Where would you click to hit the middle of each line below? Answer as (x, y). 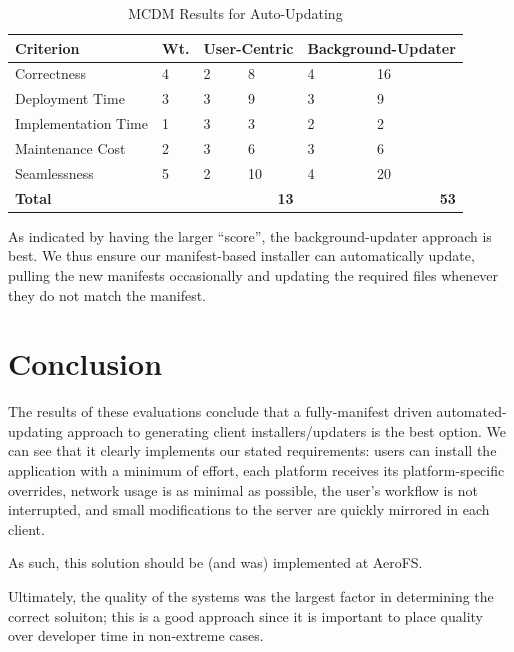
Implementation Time (81, 123)
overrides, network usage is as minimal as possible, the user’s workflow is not (243, 489)
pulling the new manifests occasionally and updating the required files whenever (253, 274)
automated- (471, 411)
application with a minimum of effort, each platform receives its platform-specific (256, 470)
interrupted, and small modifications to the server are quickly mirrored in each (249, 509)
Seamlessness (54, 172)
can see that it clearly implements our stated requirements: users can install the (252, 450)
